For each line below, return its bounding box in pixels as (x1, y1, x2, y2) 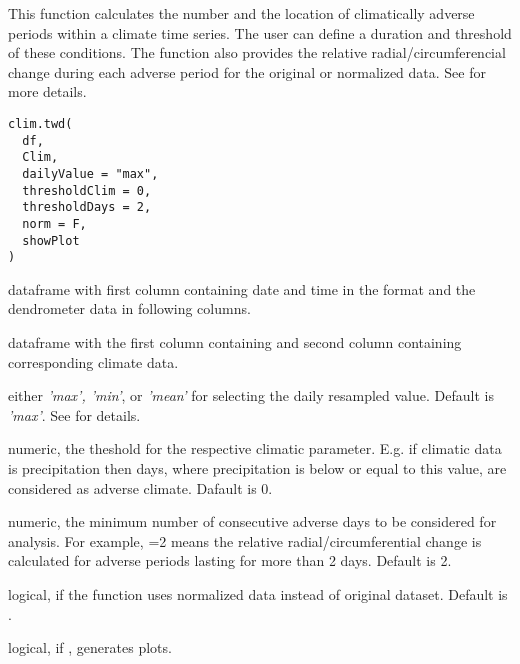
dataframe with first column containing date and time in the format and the (8, 278, 476, 299)
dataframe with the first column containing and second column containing (8, 332, 462, 353)
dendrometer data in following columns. (8, 298, 251, 319)
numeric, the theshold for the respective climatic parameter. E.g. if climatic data (8, 438, 502, 459)
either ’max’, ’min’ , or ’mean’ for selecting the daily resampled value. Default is (8, 385, 494, 406)
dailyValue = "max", (22, 166, 159, 181)
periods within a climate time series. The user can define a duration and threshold (8, 22, 512, 43)
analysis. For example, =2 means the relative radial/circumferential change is (8, 530, 482, 551)
